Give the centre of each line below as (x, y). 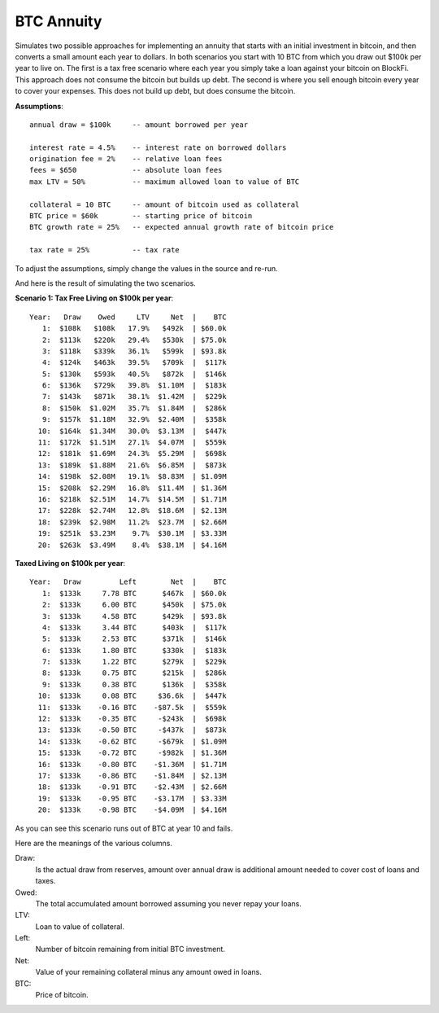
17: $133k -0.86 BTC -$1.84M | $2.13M (132, 775)
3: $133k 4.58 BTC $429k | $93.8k (134, 616)
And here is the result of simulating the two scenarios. (106, 283)
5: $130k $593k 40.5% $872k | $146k (134, 374)
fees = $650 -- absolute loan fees (126, 170)
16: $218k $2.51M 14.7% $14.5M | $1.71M (132, 500)
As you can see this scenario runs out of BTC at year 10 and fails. (124, 828)
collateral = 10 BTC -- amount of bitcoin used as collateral (165, 204)
